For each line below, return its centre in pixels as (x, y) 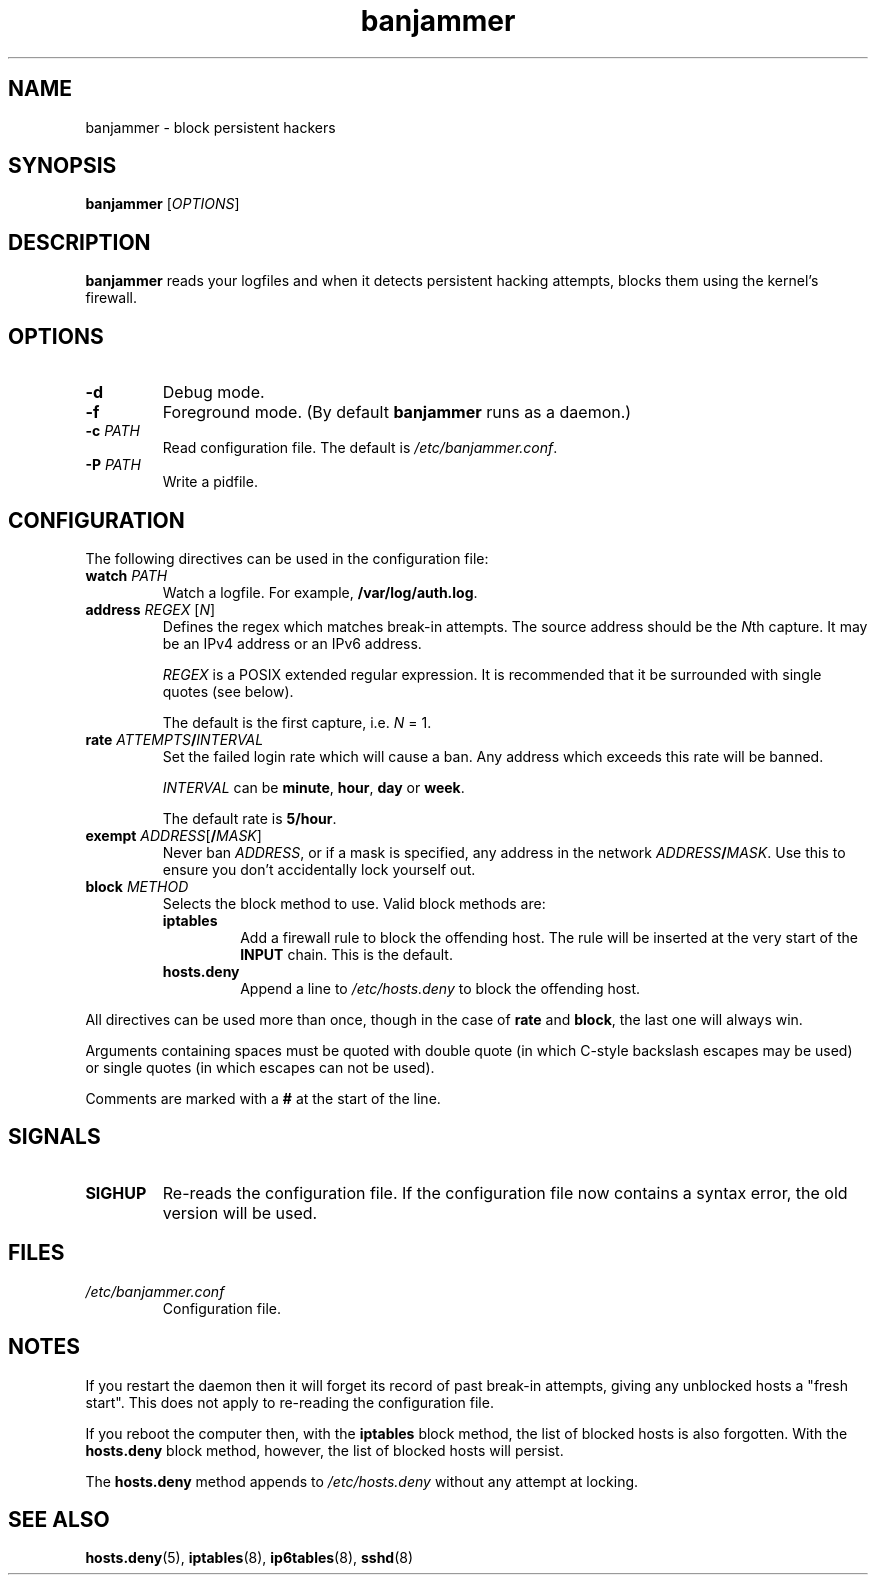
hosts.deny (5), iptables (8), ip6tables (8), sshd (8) (249, 1558)
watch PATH (126, 575)
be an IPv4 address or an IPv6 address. (292, 643)
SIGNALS (54, 1137)
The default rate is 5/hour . (249, 818)
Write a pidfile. (210, 482)
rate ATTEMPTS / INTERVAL (174, 739)
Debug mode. (213, 392)
